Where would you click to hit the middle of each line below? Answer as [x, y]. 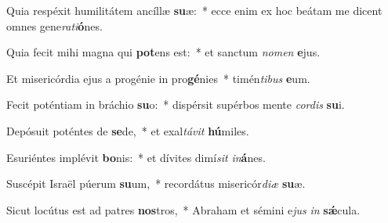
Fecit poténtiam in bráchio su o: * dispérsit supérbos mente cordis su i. [176, 104]
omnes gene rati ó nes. [54, 25]
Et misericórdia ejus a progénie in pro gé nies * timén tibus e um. [158, 78]
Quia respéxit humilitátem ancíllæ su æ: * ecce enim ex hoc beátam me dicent [194, 10]
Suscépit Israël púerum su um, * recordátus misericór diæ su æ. [156, 183]
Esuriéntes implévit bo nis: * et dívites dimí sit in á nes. [136, 157]
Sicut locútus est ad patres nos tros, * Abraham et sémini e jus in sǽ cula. [183, 209]
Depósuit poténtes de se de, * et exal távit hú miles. [128, 130]
